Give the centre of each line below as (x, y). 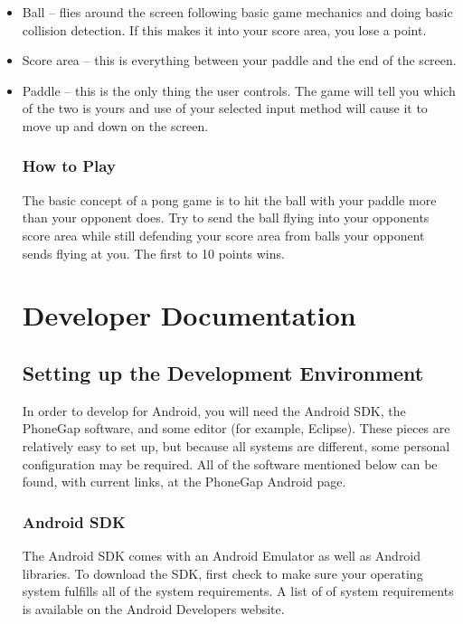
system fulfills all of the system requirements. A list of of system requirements (238, 591)
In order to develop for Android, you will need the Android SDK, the (214, 410)
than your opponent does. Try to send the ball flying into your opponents (226, 217)
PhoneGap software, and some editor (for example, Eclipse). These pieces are (236, 428)
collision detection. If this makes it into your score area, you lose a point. (224, 29)
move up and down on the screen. (115, 125)
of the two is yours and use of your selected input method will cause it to (225, 108)
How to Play (69, 166)
